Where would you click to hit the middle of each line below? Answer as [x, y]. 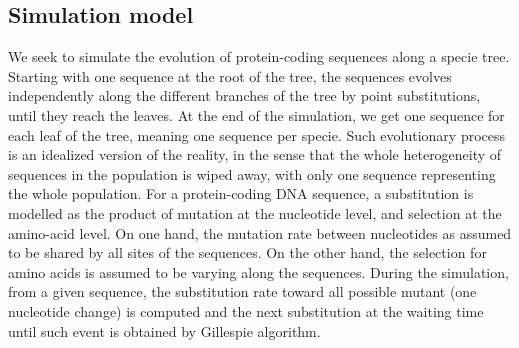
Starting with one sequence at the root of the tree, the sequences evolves [230, 75]
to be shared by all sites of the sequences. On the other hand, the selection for [247, 252]
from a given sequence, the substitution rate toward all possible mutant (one [242, 291]
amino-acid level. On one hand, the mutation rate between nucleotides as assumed [260, 232]
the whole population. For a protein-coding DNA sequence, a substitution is [241, 193]
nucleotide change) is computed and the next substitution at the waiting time [246, 310]
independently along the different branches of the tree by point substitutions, [244, 95]
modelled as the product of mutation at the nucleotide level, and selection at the [255, 212]
